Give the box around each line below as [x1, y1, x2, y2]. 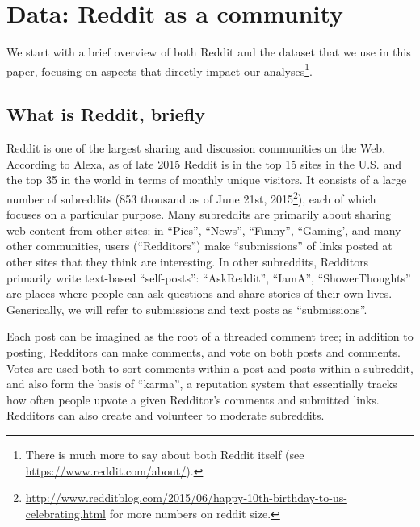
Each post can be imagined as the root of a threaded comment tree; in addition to [6, 328, 414, 345]
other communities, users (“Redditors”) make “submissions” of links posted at [6, 237, 393, 254]
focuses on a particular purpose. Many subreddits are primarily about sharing [6, 206, 392, 223]
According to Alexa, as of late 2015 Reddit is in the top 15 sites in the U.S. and [6, 155, 401, 172]
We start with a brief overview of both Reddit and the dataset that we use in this [6, 44, 411, 61]
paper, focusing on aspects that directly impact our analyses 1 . [6, 60, 313, 79]
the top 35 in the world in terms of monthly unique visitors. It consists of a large [6, 171, 407, 188]
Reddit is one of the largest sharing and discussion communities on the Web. [6, 140, 386, 157]
